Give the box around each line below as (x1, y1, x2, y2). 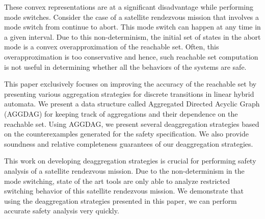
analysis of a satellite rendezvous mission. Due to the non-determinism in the (4, 165, 245, 176)
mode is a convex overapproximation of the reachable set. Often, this (4, 41, 219, 52)
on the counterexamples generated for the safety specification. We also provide (4, 128, 249, 139)
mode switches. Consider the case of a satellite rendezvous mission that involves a (4, 11, 259, 22)
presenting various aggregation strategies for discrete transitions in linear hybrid (4, 88, 254, 99)
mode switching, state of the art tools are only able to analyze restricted (4, 175, 230, 186)
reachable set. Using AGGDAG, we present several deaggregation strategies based (4, 118, 259, 129)
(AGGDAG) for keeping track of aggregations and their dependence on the (4, 108, 238, 119)
